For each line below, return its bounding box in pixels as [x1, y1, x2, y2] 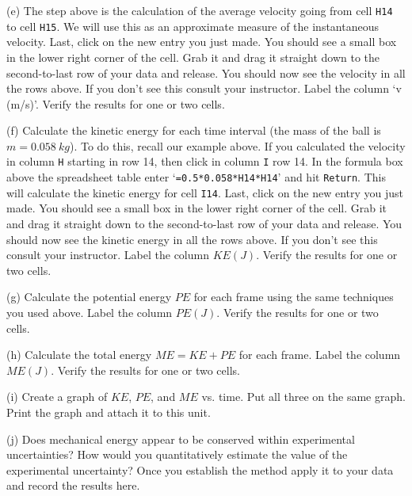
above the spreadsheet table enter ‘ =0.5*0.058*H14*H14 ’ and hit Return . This [6, 169, 386, 185]
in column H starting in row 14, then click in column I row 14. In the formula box [6, 153, 403, 170]
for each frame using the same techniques [193, 288, 394, 305]
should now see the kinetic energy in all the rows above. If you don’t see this [6, 231, 378, 247]
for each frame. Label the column [238, 346, 401, 363]
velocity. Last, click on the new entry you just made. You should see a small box [6, 33, 397, 50]
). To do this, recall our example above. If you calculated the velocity [69, 137, 406, 154]
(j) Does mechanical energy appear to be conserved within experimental [6, 430, 355, 447]
